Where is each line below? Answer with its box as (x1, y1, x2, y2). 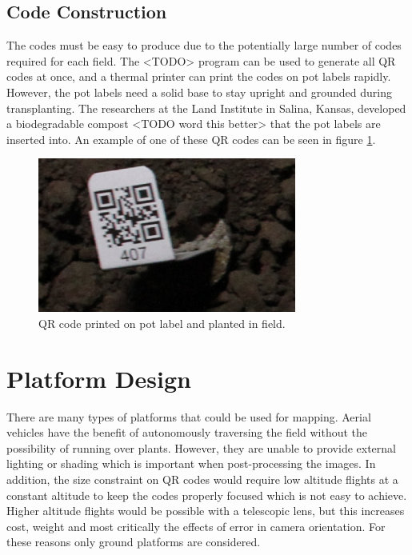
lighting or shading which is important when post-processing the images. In (6, 455, 376, 472)
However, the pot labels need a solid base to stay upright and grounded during (6, 83, 392, 100)
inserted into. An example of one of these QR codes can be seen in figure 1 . (6, 130, 376, 147)
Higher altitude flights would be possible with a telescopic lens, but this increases (6, 502, 405, 519)
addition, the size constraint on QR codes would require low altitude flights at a (6, 471, 398, 488)
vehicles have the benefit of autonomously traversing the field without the (6, 424, 368, 441)
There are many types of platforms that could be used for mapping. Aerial (6, 408, 371, 425)
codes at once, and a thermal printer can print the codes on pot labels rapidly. (6, 68, 391, 85)
